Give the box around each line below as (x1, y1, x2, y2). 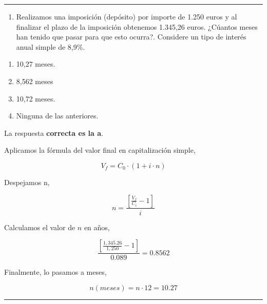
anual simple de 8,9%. (16, 41, 85, 52)
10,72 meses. (16, 93, 55, 104)
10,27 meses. (16, 58, 55, 69)
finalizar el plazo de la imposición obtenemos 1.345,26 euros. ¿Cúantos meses (16, 21, 258, 32)
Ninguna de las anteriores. (16, 110, 99, 121)
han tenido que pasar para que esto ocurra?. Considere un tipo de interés (16, 31, 246, 42)
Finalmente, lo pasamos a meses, (4, 267, 107, 277)
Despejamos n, (4, 176, 50, 187)
